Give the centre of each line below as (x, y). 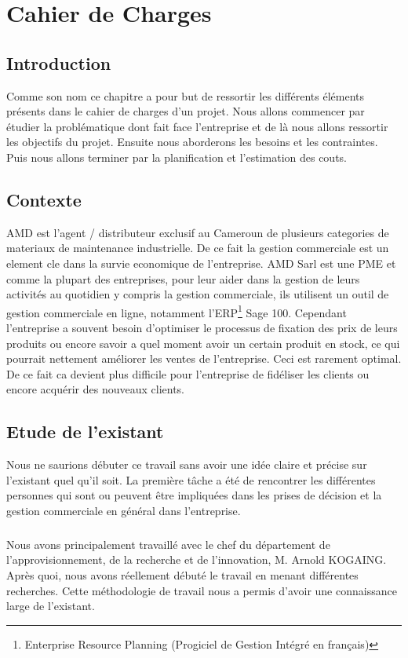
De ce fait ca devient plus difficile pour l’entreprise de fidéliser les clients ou (188, 373)
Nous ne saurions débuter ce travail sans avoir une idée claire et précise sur (187, 464)
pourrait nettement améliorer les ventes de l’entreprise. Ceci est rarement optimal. (204, 358)
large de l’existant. (51, 606)
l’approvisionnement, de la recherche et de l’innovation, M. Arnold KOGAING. (197, 559)
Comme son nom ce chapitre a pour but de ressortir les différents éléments (186, 95)
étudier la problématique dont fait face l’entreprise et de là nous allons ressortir (197, 126)
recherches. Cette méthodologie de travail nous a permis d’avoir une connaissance (202, 590)
